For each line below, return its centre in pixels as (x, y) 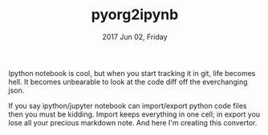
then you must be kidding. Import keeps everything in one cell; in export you (134, 114)
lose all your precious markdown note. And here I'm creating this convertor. (133, 122)
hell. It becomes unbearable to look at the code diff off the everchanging (128, 81)
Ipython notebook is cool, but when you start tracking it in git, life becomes (132, 73)
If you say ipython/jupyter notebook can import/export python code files (128, 105)
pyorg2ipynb (135, 15)
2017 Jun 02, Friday (135, 37)
